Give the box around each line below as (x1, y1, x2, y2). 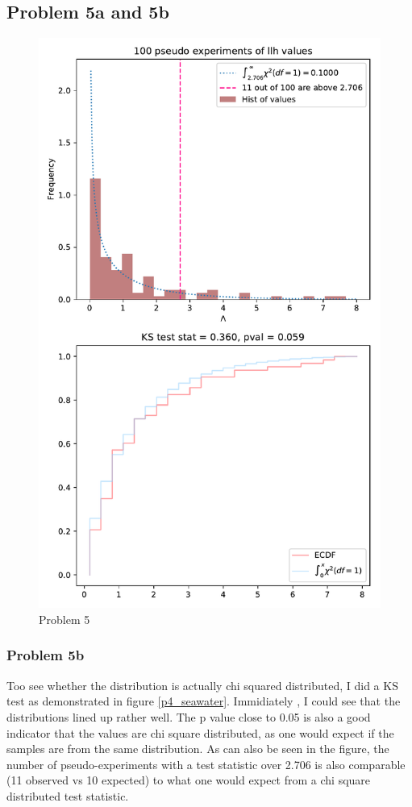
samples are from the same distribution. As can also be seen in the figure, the (6, 740, 389, 757)
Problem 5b (6, 645, 85, 665)
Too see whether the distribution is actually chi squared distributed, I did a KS (6, 676, 398, 693)
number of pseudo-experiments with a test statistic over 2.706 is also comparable (6, 755, 406, 772)
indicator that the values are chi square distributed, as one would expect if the (6, 724, 394, 741)
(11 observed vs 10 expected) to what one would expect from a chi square (6, 772, 371, 788)
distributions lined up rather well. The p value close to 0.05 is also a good (6, 708, 371, 725)
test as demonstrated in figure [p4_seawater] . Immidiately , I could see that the (6, 693, 401, 709)
